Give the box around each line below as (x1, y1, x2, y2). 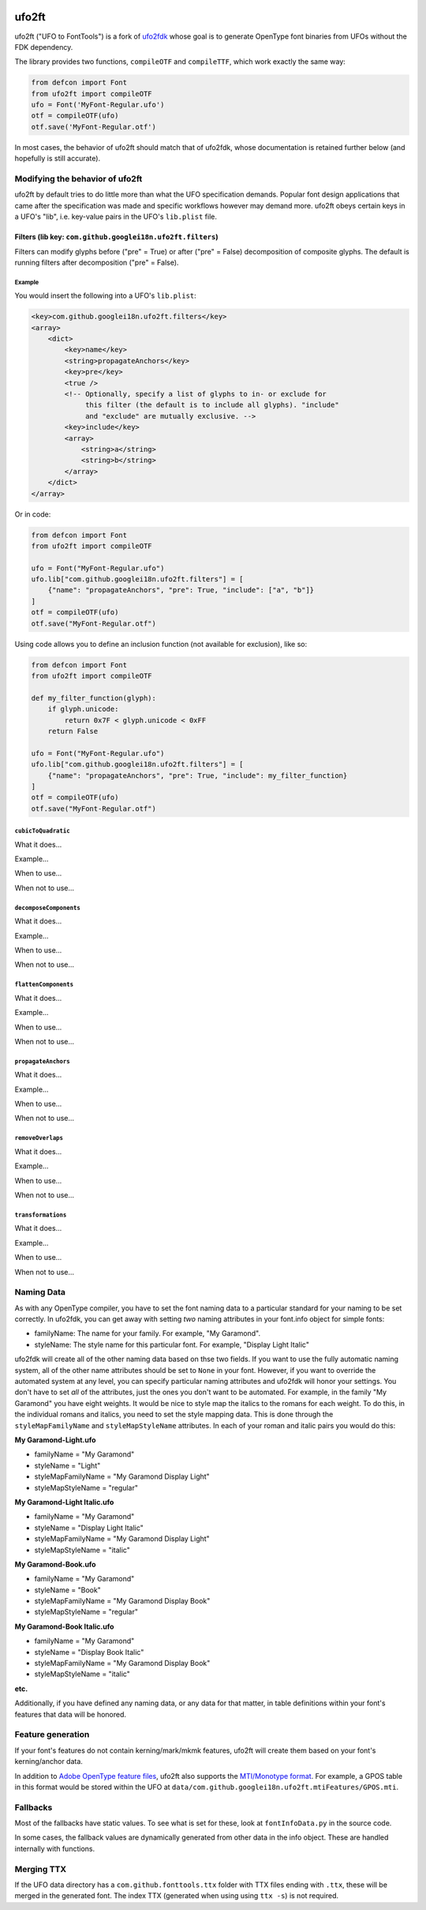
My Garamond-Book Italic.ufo (14, 1622, 114, 1631)
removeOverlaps (14, 1134, 63, 1142)
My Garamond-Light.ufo (14, 1434, 96, 1445)
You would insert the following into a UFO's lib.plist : (14, 291, 196, 300)
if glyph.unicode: (47, 705, 119, 714)
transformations (14, 1211, 67, 1219)
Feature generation (14, 1729, 90, 1740)
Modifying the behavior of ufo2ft (14, 173, 143, 184)
